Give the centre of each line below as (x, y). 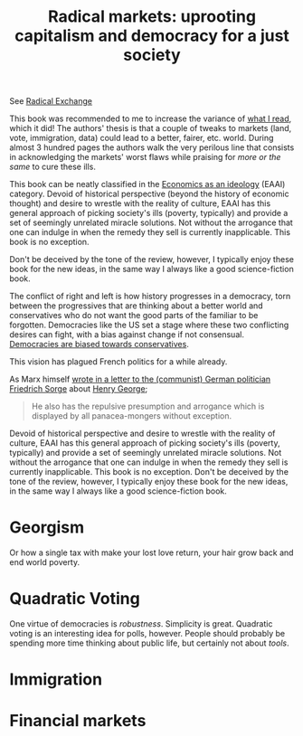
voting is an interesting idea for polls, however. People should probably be (147, 634)
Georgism (47, 528)
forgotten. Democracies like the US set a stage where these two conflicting (149, 325)
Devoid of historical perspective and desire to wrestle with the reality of (142, 434)
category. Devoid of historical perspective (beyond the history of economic (149, 194)
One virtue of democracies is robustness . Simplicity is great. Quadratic (141, 624)
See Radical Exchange (51, 101)
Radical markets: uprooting (152, 17)
